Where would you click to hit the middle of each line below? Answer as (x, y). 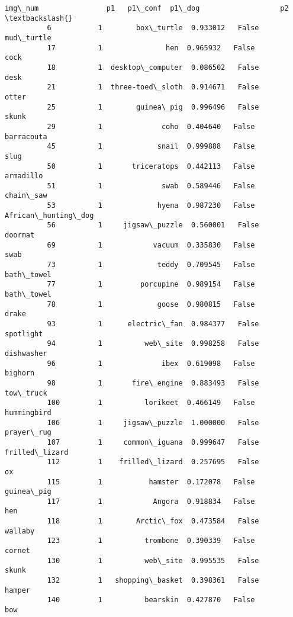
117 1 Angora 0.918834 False (151, 501)
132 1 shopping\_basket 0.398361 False (153, 581)
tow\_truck (26, 393)
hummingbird (28, 412)
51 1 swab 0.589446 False (151, 186)
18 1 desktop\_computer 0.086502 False (153, 67)
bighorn (20, 373)
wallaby (20, 531)
